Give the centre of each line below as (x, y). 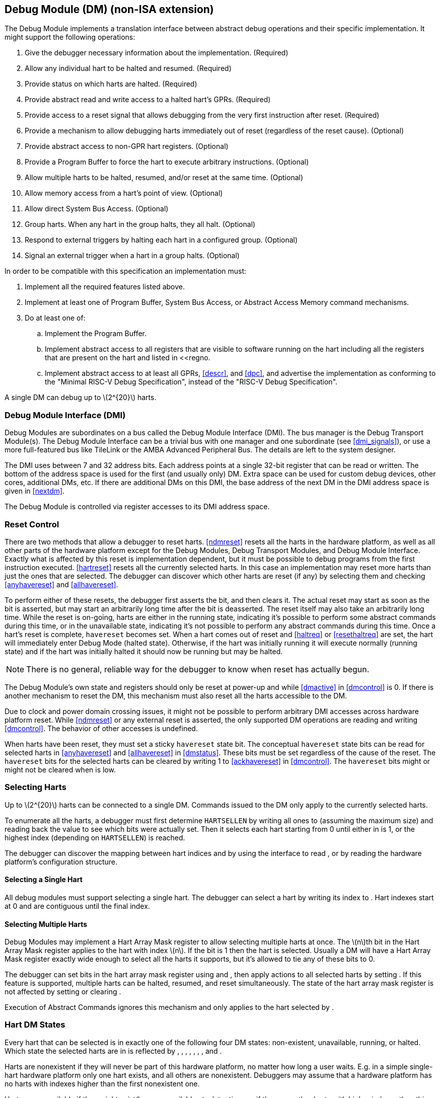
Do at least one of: (55, 318)
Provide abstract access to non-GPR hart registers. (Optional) (127, 146)
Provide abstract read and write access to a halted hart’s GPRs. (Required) (148, 100)
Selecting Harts (35, 787)
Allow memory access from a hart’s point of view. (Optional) (124, 193)
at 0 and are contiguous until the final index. (77, 906)
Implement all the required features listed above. (105, 287)
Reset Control (32, 524)
